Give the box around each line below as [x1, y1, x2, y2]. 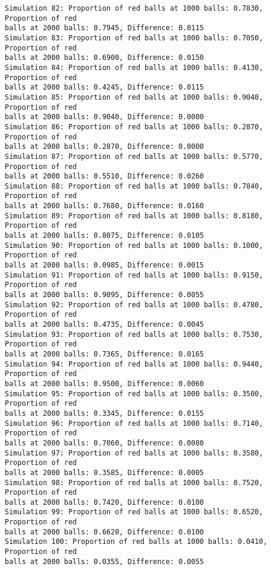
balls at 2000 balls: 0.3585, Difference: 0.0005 [5, 468, 204, 477]
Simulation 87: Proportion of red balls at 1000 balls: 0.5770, [5, 152, 263, 161]
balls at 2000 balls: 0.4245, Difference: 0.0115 [5, 83, 204, 92]
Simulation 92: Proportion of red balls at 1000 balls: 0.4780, [5, 300, 263, 309]
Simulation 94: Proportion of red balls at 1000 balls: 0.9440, [5, 359, 263, 368]
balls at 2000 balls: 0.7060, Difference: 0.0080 [5, 438, 204, 447]
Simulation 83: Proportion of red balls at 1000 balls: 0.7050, [5, 33, 263, 42]
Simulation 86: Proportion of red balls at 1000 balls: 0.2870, [5, 122, 263, 131]
